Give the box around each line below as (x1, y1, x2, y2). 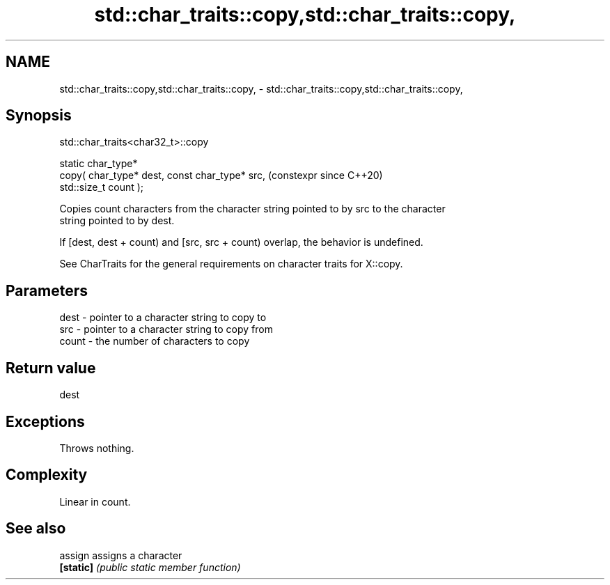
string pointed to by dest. (59, 214, 175, 227)
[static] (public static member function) (59, 561, 241, 573)
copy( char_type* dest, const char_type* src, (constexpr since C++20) (59, 169, 383, 182)
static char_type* (59, 157, 138, 170)
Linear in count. (59, 495, 131, 508)
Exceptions (6, 412, 85, 430)
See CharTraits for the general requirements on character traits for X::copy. (59, 258, 403, 270)
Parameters (6, 281, 88, 299)
